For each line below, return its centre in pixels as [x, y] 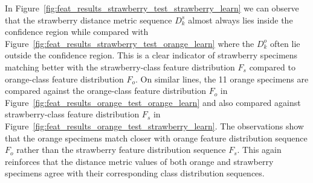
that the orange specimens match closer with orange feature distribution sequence [156, 138]
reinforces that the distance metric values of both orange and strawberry [139, 161]
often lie [285, 43]
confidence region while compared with [77, 32]
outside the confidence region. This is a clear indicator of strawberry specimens [151, 55]
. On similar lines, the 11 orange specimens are [222, 79]
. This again [259, 150]
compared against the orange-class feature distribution [105, 91]
